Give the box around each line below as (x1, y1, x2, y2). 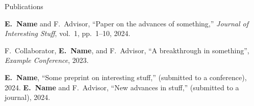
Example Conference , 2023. (5, 55, 89, 65)
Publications (5, 1, 43, 11)
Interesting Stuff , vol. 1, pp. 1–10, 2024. (5, 28, 131, 39)
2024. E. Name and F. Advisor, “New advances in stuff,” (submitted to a (5, 82, 239, 92)
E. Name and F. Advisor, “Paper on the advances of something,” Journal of (5, 18, 249, 28)
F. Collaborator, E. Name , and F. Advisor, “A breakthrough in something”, (5, 45, 249, 55)
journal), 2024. (5, 92, 50, 102)
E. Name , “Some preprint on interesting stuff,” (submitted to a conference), (5, 72, 247, 82)
